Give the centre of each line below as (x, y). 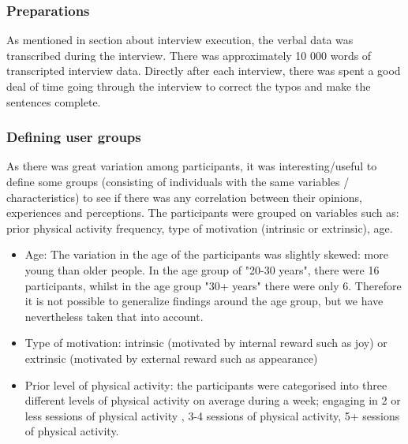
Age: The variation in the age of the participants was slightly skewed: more (206, 254)
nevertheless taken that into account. (114, 316)
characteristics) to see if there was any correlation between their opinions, (184, 197)
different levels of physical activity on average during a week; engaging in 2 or (213, 400)
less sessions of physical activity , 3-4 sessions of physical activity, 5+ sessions (212, 415)
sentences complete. (54, 101)
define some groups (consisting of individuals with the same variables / (178, 181)
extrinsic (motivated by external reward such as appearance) (171, 358)
